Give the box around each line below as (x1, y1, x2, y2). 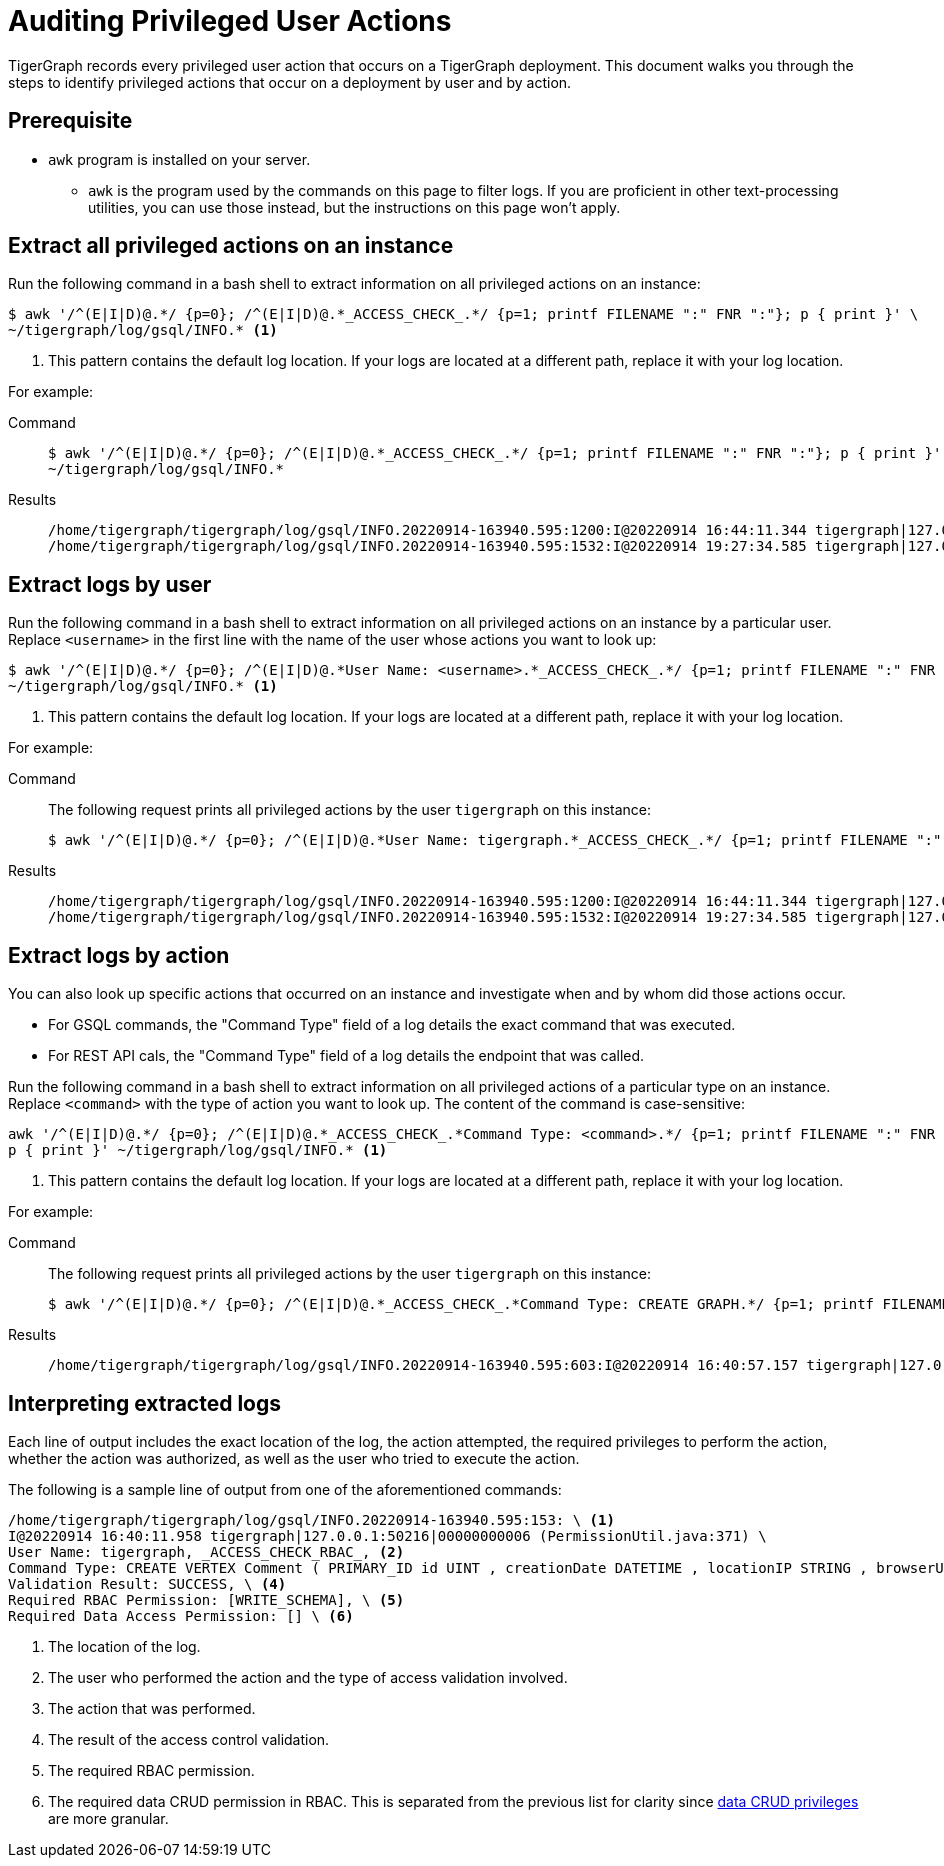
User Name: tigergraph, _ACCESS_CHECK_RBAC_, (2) (8, 1543, 405, 1560)
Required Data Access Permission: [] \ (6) (8, 1607, 354, 1624)
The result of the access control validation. (48, 1730, 330, 1748)
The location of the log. (48, 1637, 201, 1655)
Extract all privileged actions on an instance (8, 233, 454, 259)
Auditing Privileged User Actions (8, 4, 452, 38)
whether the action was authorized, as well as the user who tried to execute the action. (8, 1449, 580, 1467)
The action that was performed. (48, 1699, 256, 1717)
